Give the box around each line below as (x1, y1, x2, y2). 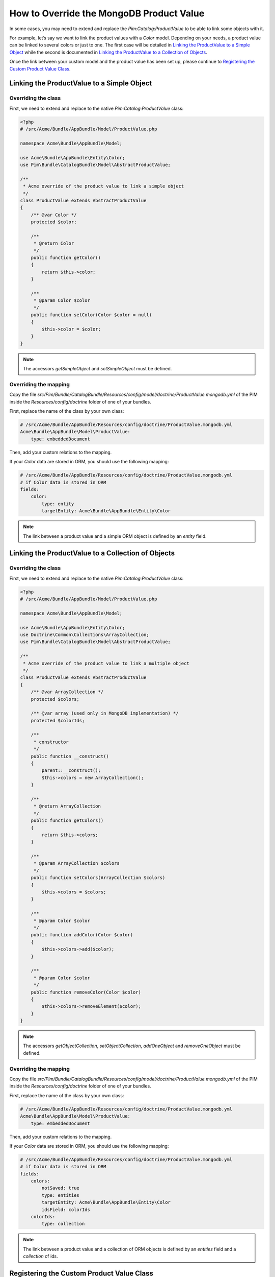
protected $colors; (31, 696, 80, 702)
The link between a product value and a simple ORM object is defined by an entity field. (23, 533, 207, 539)
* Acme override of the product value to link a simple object (23, 183, 184, 189)
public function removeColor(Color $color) (31, 989, 141, 995)
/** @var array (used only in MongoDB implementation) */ (31, 711, 179, 716)
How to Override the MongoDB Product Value (9, 8, 205, 19)
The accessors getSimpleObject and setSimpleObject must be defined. (23, 366, 172, 372)
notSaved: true (41, 1185, 80, 1191)
